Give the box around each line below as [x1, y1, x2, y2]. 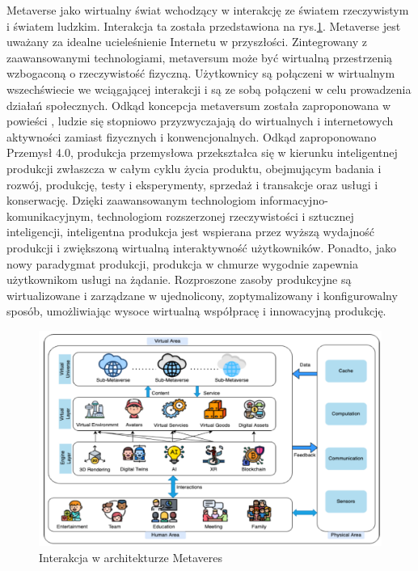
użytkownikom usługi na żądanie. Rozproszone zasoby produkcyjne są [6, 271, 352, 288]
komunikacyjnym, [6, 207, 94, 224]
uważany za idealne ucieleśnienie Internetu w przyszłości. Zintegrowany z [6, 33, 367, 50]
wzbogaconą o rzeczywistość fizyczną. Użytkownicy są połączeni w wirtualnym [6, 65, 395, 82]
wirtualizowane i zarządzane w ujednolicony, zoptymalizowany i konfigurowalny [6, 286, 398, 303]
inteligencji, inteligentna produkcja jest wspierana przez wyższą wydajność [6, 223, 375, 240]
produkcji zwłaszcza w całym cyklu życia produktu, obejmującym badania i [6, 159, 382, 176]
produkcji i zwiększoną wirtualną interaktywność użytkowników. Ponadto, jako [6, 239, 396, 256]
